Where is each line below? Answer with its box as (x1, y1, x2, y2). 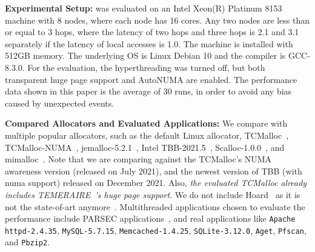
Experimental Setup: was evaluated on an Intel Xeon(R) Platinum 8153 (5, 2, 282, 14)
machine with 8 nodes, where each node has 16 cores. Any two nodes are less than (5, 13, 310, 26)
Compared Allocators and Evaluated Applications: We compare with (5, 117, 288, 130)
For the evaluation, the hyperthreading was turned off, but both (27, 61, 265, 73)
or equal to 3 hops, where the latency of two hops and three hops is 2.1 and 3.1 (5, 25, 299, 38)
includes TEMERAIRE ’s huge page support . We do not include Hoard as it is (5, 188, 300, 201)
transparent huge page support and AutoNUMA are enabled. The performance (5, 73, 297, 85)
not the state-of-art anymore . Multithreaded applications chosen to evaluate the (5, 200, 305, 213)
